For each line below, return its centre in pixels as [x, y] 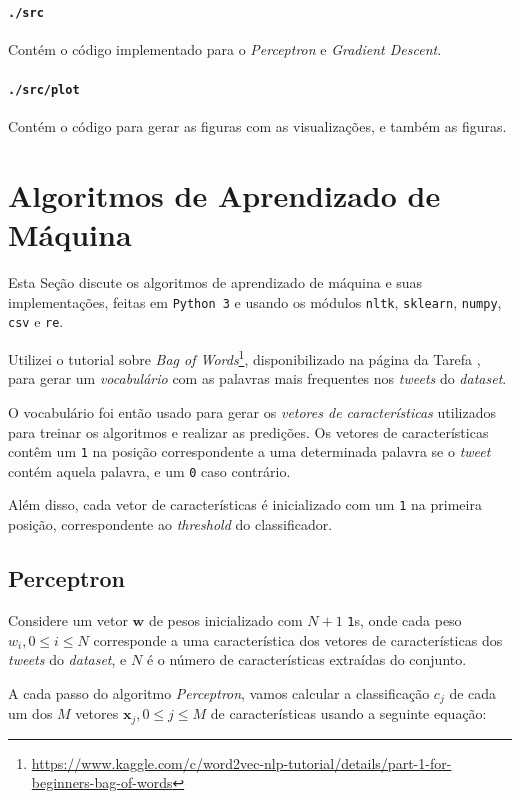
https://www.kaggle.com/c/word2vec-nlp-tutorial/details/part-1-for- [241, 762]
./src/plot [44, 90]
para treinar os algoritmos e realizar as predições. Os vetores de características [248, 431]
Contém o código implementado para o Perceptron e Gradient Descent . [225, 48]
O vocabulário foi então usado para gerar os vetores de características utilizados [252, 411]
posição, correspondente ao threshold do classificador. [170, 524]
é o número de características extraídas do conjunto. [306, 659]
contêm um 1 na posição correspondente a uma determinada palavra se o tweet [249, 451]
